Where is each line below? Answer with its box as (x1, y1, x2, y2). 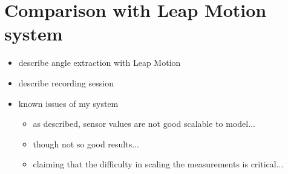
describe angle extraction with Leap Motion (18, 56, 181, 69)
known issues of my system (18, 97, 119, 109)
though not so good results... (33, 137, 139, 150)
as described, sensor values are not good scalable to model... (33, 117, 255, 130)
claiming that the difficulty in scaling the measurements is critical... (33, 158, 284, 170)
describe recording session (18, 76, 114, 89)
